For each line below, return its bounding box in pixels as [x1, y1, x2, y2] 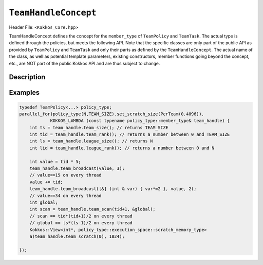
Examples [9, 88, 40, 97]
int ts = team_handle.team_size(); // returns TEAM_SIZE [29, 124, 169, 130]
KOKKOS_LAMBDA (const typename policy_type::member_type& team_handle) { [50, 118, 230, 124]
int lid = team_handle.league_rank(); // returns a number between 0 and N [29, 145, 215, 151]
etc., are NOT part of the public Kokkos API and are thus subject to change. [9, 60, 160, 66]
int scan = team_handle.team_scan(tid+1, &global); [29, 207, 156, 212]
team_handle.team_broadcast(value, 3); [29, 166, 125, 171]
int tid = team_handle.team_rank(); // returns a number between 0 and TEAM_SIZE [29, 132, 230, 137]
